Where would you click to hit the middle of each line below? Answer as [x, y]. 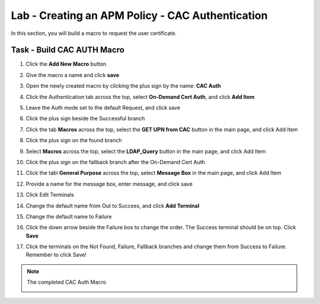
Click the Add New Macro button [66, 64]
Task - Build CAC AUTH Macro [68, 50]
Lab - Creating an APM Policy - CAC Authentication [139, 15]
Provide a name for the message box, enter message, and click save [109, 184]
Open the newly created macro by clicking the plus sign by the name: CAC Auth [124, 86]
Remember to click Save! [56, 255]
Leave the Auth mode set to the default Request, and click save [103, 108]
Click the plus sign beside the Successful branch [85, 119]
